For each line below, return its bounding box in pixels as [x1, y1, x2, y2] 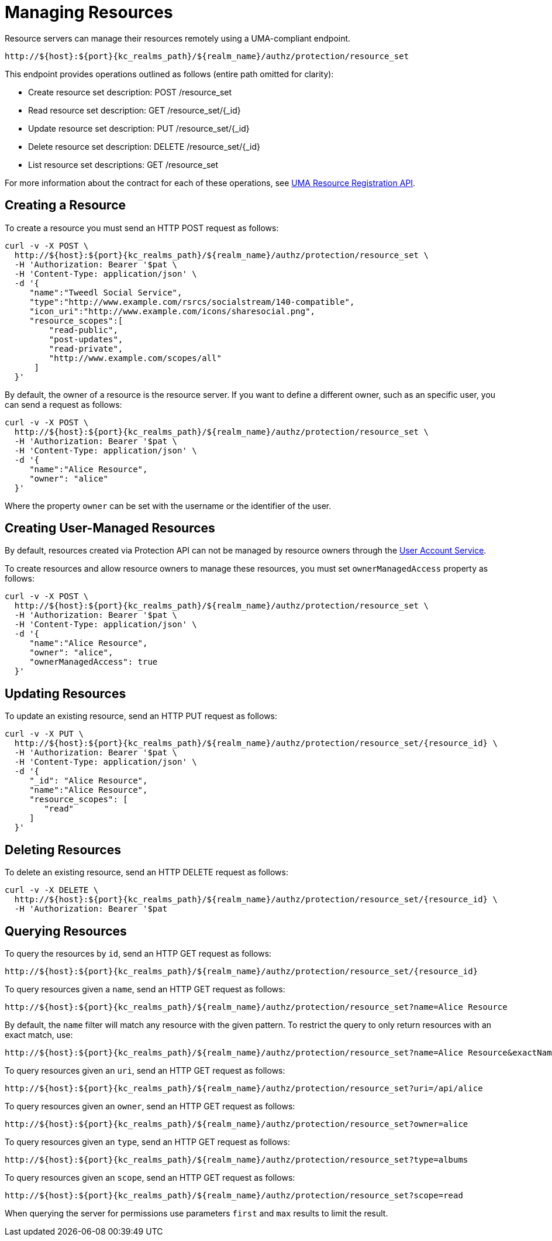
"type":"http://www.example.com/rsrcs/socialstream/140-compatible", [29, 297, 355, 307]
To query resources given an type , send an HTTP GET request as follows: [5, 1136, 290, 1147]
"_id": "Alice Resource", [29, 776, 148, 786]
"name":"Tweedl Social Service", [29, 287, 182, 297]
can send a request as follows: [5, 399, 122, 410]
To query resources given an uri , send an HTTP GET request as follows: [5, 1065, 285, 1075]
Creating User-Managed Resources [5, 521, 215, 536]
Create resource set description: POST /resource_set [28, 87, 232, 97]
